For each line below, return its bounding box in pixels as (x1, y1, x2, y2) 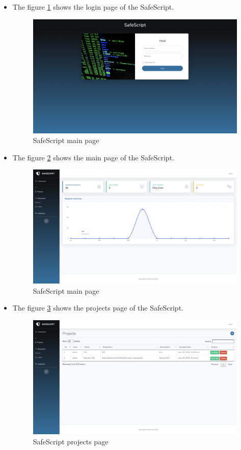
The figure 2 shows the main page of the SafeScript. (12, 152, 174, 162)
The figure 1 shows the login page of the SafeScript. (12, 2, 174, 12)
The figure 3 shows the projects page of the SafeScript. (12, 302, 183, 313)
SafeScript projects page (33, 436, 109, 446)
